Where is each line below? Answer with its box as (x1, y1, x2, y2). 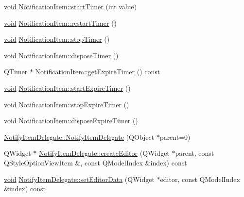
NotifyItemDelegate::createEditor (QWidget (38, 148, 170, 158)
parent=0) (159, 131, 191, 142)
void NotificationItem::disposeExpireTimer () (4, 115, 138, 126)
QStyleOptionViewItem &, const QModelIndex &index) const (4, 157, 187, 167)
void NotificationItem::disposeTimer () (4, 50, 119, 60)
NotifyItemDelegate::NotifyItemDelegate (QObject (4, 131, 155, 142)
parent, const (175, 148, 214, 158)
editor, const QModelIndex (160, 174, 240, 184)
